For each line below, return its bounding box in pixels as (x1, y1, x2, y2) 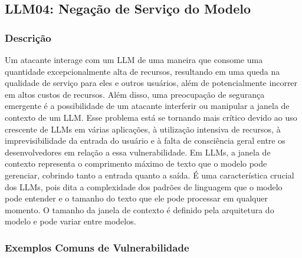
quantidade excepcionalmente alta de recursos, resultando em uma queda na (5, 65, 280, 77)
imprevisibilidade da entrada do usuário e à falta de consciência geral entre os (5, 134, 285, 147)
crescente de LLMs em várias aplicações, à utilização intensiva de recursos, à (5, 123, 281, 135)
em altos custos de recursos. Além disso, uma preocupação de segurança (5, 88, 265, 100)
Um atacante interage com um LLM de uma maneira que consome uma (5, 54, 263, 65)
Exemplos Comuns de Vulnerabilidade (5, 240, 189, 254)
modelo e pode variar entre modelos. (5, 215, 136, 227)
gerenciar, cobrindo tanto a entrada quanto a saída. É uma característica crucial (5, 168, 294, 181)
